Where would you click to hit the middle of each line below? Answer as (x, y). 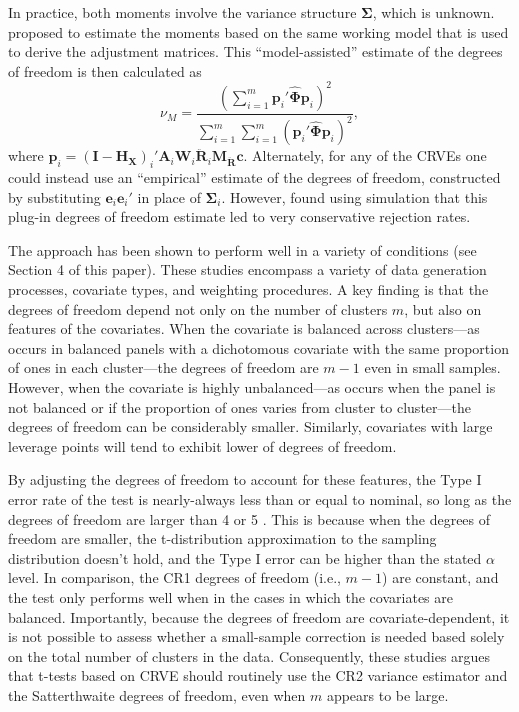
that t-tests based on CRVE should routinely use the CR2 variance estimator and (258, 675)
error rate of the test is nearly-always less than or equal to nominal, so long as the (260, 498)
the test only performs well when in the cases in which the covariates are (230, 596)
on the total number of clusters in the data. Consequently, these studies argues (249, 655)
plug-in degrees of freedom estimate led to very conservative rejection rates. (239, 216)
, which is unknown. (433, 12)
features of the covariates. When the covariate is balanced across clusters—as (244, 328)
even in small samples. (432, 367)
